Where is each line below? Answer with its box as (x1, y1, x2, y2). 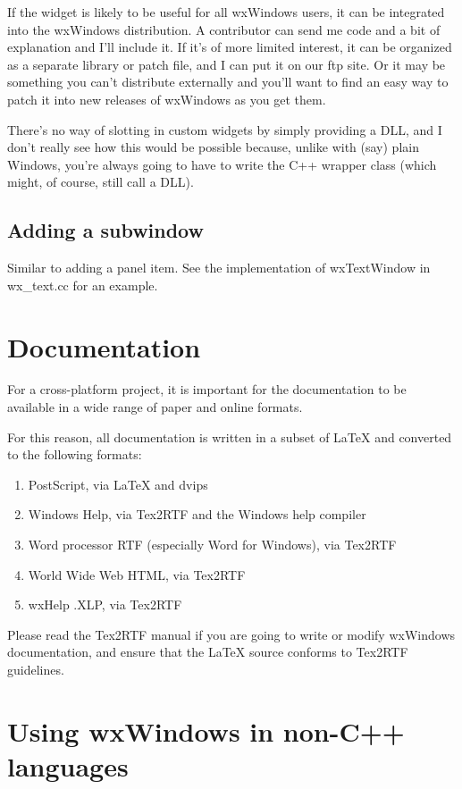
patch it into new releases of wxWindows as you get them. (7, 89, 326, 108)
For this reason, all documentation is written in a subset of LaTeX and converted (7, 427, 452, 446)
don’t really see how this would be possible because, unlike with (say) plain (7, 138, 419, 156)
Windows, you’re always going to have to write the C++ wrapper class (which (7, 155, 437, 173)
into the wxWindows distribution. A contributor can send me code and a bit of (7, 20, 441, 38)
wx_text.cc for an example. (7, 275, 158, 294)
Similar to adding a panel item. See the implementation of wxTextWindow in (7, 258, 431, 277)
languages (7, 747, 129, 784)
